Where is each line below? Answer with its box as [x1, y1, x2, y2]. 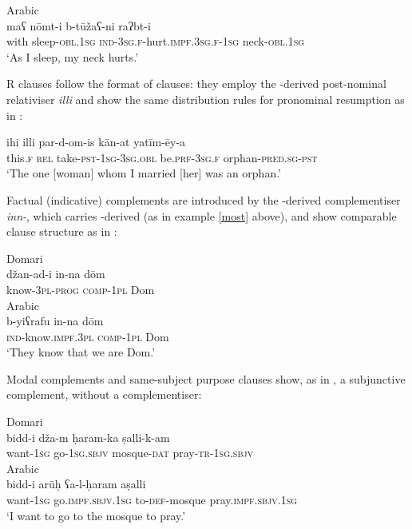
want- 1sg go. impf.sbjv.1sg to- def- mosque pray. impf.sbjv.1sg [6, 491, 298, 508]
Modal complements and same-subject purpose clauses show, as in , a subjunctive [6, 370, 406, 387]
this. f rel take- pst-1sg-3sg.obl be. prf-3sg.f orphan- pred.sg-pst [6, 149, 318, 165]
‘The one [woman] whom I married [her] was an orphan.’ [6, 165, 282, 181]
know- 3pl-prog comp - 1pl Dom [6, 280, 155, 297]
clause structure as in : [6, 223, 117, 240]
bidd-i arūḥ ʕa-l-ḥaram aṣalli [6, 475, 146, 492]
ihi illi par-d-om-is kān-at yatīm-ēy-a [6, 133, 186, 150]
